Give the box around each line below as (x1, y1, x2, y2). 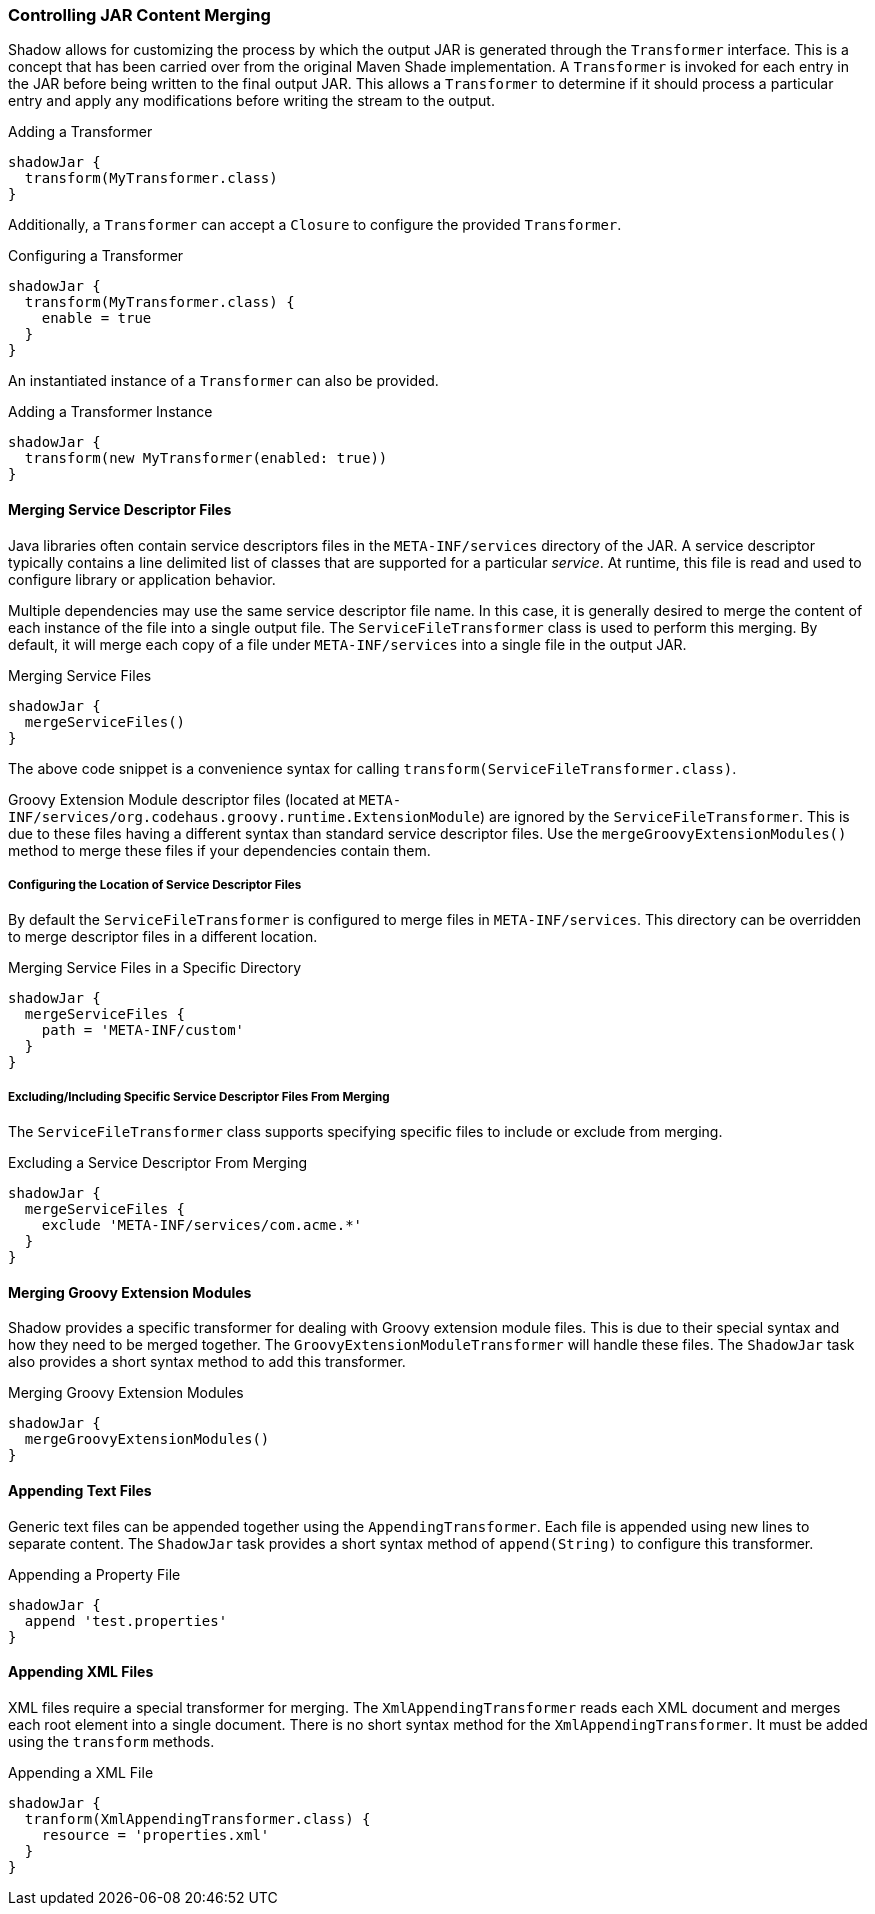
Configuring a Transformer (8, 247, 184, 265)
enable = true (41, 310, 152, 327)
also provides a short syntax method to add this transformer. (8, 1353, 406, 1371)
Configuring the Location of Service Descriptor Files (8, 877, 302, 892)
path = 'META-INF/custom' (41, 1022, 245, 1039)
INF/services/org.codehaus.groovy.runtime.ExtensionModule (8, 808, 481, 825)
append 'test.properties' (24, 1612, 228, 1629)
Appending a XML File (8, 1763, 154, 1781)
